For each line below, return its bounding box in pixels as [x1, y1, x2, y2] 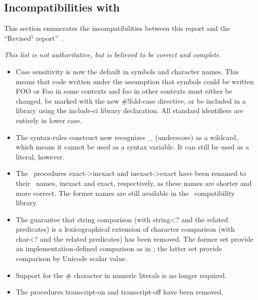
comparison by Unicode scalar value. [15, 253, 127, 264]
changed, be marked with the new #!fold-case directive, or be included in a [15, 95, 246, 106]
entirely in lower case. [15, 115, 82, 125]
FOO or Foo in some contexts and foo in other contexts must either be [15, 86, 233, 96]
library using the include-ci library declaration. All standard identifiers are [15, 105, 244, 116]
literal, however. [15, 151, 65, 161]
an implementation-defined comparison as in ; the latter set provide [15, 243, 222, 254]
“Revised [4, 32, 31, 43]
